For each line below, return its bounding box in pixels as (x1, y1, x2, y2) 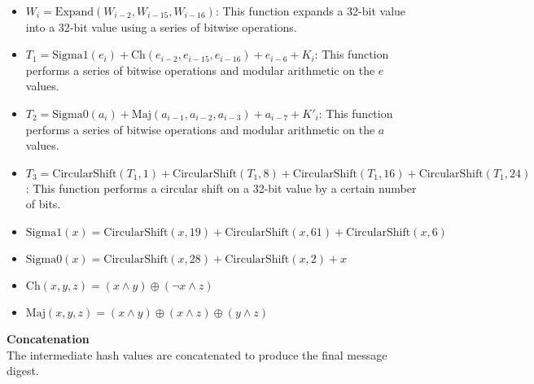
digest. (7, 362, 39, 379)
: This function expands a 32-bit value (215, 2, 406, 19)
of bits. (25, 195, 61, 212)
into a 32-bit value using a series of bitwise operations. (25, 18, 297, 35)
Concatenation (7, 329, 90, 347)
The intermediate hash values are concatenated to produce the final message (7, 346, 387, 363)
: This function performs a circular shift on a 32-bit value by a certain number (25, 179, 417, 196)
